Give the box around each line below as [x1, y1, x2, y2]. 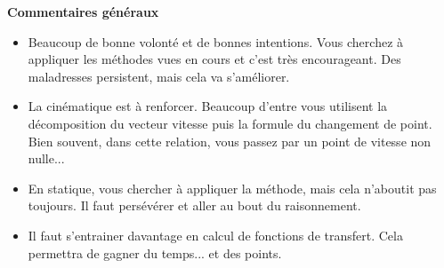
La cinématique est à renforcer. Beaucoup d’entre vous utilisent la [28, 97, 388, 115]
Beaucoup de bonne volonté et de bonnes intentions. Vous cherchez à [28, 32, 404, 51]
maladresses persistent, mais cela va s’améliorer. [28, 67, 290, 85]
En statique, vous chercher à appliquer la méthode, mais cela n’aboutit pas [28, 178, 437, 197]
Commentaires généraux [7, 3, 159, 20]
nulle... [28, 149, 65, 168]
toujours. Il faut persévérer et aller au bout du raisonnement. [28, 196, 361, 215]
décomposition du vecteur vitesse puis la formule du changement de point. [28, 114, 432, 132]
